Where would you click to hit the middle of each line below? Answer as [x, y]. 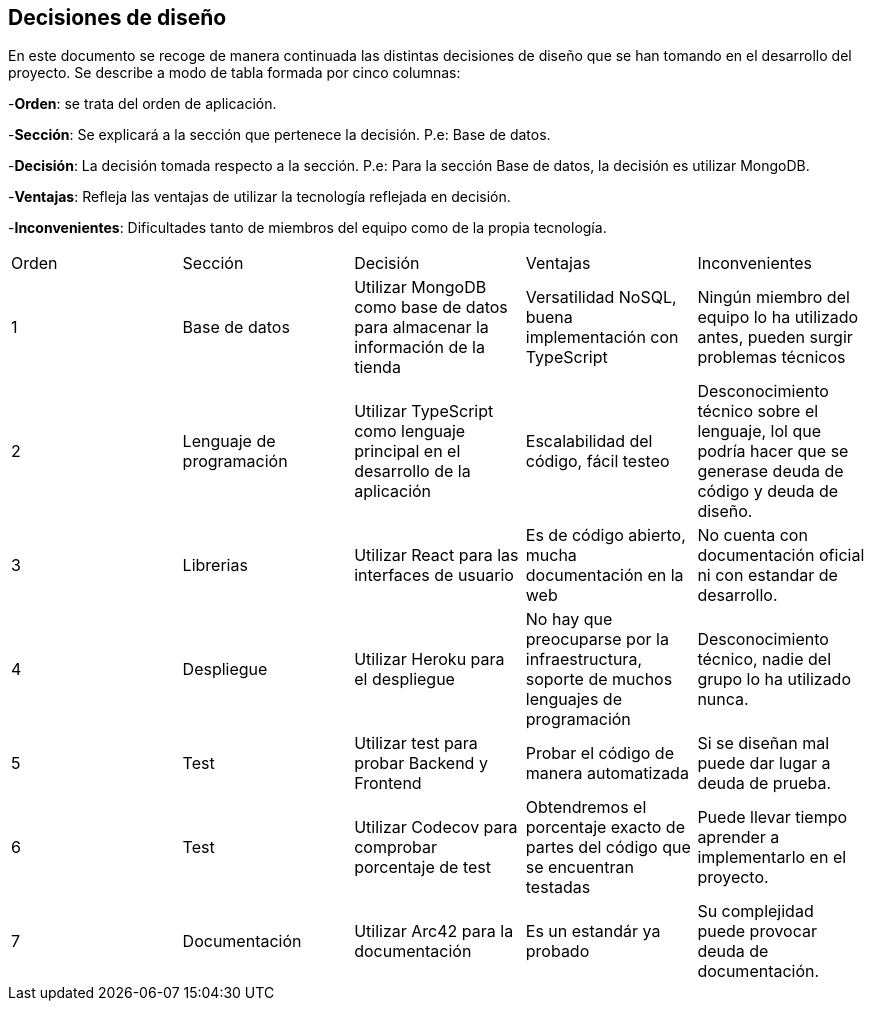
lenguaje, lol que [759, 431]
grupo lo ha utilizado [774, 679]
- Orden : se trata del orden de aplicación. [142, 104]
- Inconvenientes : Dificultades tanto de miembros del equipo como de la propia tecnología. [307, 228]
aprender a [738, 837]
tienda [377, 367]
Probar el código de [599, 753]
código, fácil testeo [597, 461]
